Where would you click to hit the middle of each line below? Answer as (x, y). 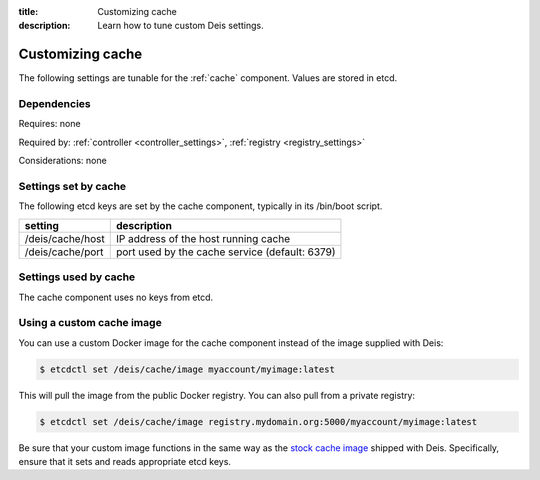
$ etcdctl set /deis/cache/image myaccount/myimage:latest (187, 369)
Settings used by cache (77, 277)
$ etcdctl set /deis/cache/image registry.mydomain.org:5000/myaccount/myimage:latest (258, 421)
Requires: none (49, 124)
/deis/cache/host (64, 238)
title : (28, 11)
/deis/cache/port (64, 252)
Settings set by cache (72, 186)
